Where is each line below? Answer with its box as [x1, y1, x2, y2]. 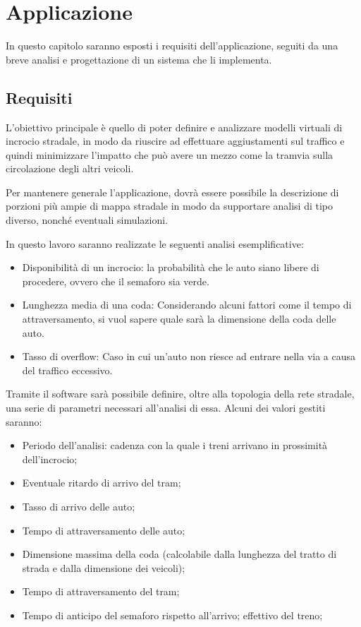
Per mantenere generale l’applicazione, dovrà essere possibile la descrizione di [6, 184, 339, 199]
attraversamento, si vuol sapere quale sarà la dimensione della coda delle [22, 311, 336, 326]
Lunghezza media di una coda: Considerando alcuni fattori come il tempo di [22, 297, 352, 312]
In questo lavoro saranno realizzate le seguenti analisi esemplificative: [6, 236, 304, 251]
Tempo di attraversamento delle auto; [22, 522, 185, 537]
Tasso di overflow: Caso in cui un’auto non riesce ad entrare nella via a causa [22, 349, 356, 364]
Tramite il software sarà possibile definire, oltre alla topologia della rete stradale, [6, 386, 355, 401]
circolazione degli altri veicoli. [6, 161, 134, 176]
